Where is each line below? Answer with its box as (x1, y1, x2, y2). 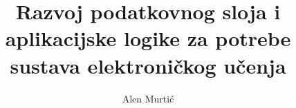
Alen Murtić (122, 91, 174, 105)
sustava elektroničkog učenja (10, 51, 286, 79)
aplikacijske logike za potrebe (5, 24, 291, 52)
